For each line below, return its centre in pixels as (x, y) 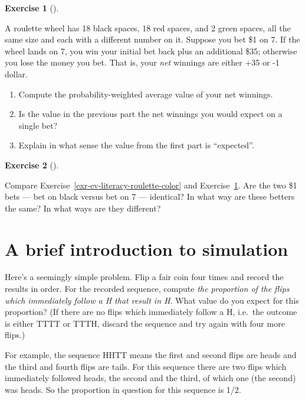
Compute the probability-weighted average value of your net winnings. (146, 94)
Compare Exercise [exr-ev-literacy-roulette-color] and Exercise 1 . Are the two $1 (151, 185)
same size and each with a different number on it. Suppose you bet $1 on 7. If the (152, 39)
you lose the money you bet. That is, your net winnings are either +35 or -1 (142, 62)
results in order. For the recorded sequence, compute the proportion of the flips (147, 289)
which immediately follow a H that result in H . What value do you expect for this (152, 300)
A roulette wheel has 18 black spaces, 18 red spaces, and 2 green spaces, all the (148, 27)
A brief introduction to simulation (147, 248)
